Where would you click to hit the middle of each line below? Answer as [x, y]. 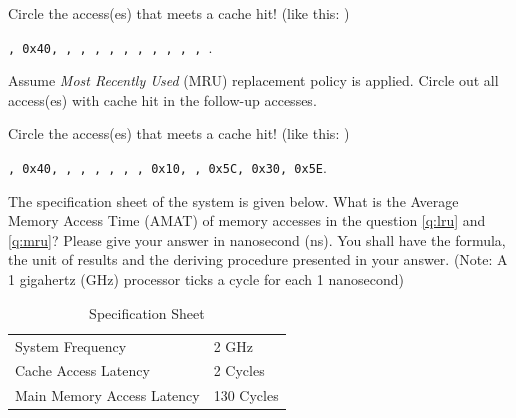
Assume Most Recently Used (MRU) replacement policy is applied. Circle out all [253, 80]
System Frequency [71, 345]
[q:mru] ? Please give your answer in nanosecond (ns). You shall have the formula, [257, 239]
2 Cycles [239, 370]
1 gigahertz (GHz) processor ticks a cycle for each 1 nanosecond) [206, 279]
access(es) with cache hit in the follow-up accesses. [162, 99]
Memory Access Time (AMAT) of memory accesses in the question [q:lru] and [247, 220]
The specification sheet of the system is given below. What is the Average [233, 200]
